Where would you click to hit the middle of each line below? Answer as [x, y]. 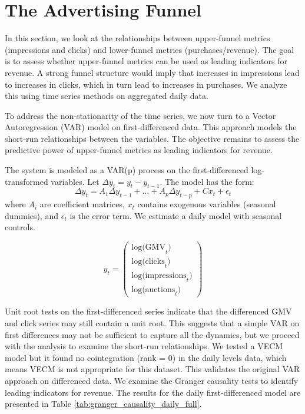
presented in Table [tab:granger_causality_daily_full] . [103, 404]
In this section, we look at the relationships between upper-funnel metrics [137, 38]
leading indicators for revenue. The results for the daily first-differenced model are [153, 392]
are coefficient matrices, [82, 204]
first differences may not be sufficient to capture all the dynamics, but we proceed [152, 334]
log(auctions [153, 289]
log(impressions [159, 275]
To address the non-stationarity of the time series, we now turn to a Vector [140, 115]
